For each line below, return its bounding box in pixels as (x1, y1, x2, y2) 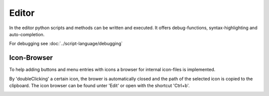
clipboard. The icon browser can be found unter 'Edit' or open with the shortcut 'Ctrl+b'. (9, 83, 190, 89)
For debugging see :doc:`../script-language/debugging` (9, 41, 123, 47)
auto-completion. (9, 31, 45, 37)
